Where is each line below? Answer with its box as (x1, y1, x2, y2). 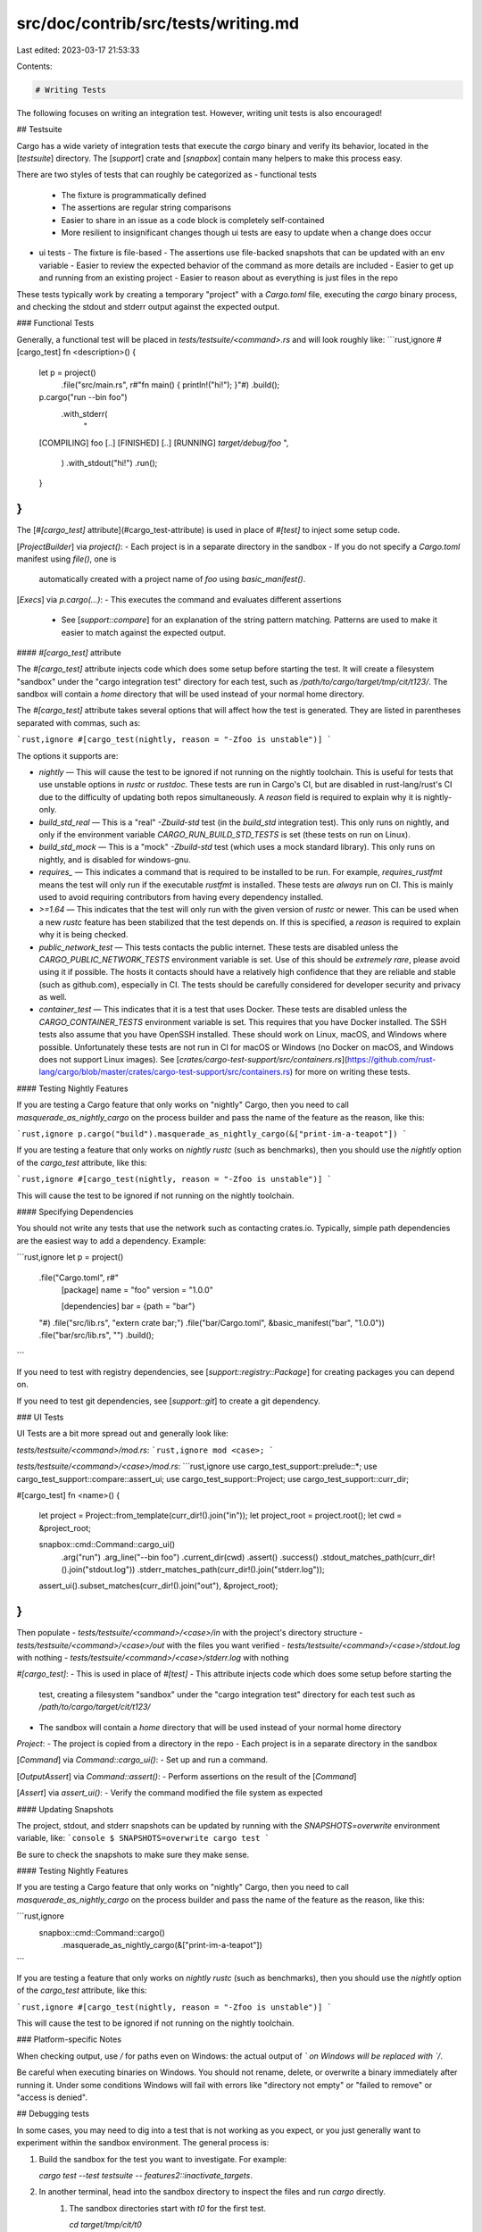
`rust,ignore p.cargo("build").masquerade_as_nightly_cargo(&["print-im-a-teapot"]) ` (16, 1128, 408, 1138)
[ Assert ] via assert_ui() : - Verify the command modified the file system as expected (16, 1787, 323, 1798)
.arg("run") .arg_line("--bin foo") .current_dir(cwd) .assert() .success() (61, 1552, 319, 1562)
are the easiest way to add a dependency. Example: (16, 1235, 207, 1245)
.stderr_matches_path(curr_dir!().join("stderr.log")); (137, 1563, 325, 1575)
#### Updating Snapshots (16, 1803, 114, 1814)
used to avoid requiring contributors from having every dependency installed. (38, 891, 324, 902)
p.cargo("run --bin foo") (38, 392, 129, 403)
